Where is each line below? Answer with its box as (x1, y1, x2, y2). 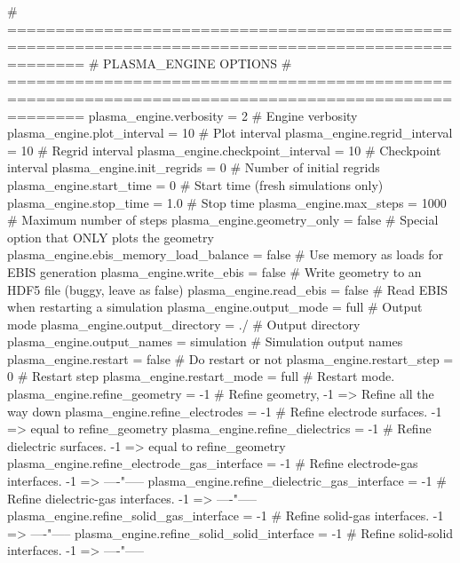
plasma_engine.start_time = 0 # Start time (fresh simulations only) (7, 175, 384, 194)
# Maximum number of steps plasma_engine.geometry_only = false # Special (7, 210, 439, 229)
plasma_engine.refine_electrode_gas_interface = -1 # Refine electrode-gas (7, 454, 418, 472)
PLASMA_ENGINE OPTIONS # (103, 53, 292, 72)
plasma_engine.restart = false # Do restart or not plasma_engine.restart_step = (7, 349, 454, 368)
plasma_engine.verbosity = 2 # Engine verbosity (88, 106, 358, 124)
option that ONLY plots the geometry (7, 227, 214, 246)
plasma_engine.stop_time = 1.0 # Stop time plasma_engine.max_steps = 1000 (7, 193, 447, 211)
